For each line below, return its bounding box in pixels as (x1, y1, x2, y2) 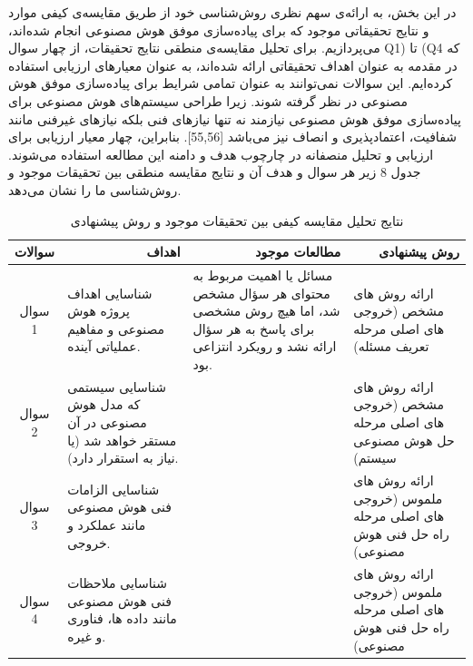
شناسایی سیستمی (67, 377, 167, 396)
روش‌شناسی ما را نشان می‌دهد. (8, 180, 182, 199)
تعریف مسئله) (353, 337, 429, 356)
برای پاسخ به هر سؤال (192, 318, 315, 338)
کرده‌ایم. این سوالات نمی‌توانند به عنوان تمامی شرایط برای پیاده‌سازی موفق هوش (8, 73, 453, 93)
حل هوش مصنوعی (353, 430, 455, 449)
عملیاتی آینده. (67, 337, 141, 356)
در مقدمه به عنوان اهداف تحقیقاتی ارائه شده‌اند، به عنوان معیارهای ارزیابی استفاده (8, 55, 458, 74)
